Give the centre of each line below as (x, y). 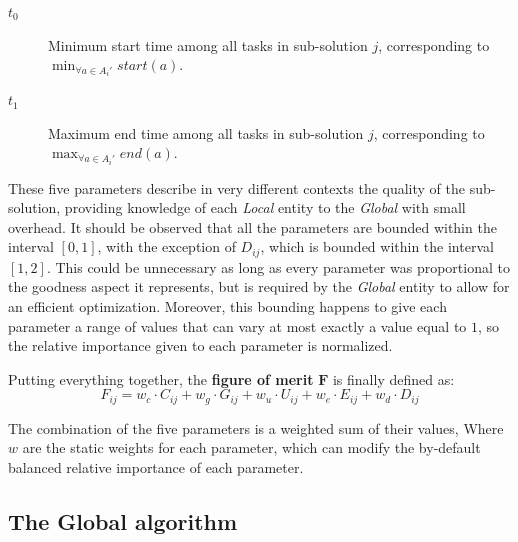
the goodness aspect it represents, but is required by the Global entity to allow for (259, 286)
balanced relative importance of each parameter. (156, 467)
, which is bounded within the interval (377, 246)
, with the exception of (166, 246)
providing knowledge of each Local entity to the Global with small (265, 207)
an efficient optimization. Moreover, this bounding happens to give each (227, 305)
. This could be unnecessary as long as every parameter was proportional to (278, 266)
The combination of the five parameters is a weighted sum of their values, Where (256, 427)
